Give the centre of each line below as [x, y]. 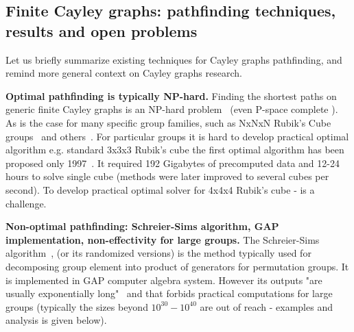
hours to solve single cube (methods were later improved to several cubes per [167, 176]
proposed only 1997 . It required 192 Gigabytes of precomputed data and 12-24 [173, 163]
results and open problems [102, 30]
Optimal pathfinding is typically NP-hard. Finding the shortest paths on [171, 95]
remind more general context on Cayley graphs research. [124, 73]
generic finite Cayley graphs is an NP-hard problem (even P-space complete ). [172, 109]
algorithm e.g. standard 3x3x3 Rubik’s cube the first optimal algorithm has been [175, 150]
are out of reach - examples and [266, 306]
